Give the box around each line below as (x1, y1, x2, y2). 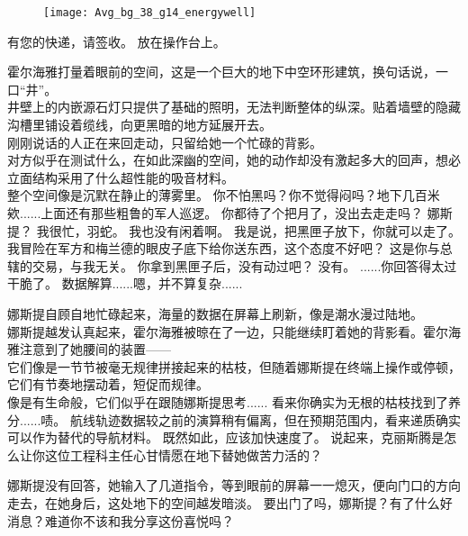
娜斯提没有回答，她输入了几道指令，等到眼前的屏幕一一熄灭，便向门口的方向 (7, 476, 461, 495)
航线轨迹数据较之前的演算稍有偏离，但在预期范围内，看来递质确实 (70, 410, 462, 429)
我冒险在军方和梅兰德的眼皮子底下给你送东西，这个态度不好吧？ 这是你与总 (7, 239, 453, 258)
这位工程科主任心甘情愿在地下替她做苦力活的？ (44, 445, 322, 464)
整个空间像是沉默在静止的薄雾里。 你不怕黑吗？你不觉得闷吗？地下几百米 (7, 186, 440, 204)
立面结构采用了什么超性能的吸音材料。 (7, 168, 234, 186)
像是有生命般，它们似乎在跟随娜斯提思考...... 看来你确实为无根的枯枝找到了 (7, 392, 449, 411)
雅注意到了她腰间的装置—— (7, 340, 171, 359)
